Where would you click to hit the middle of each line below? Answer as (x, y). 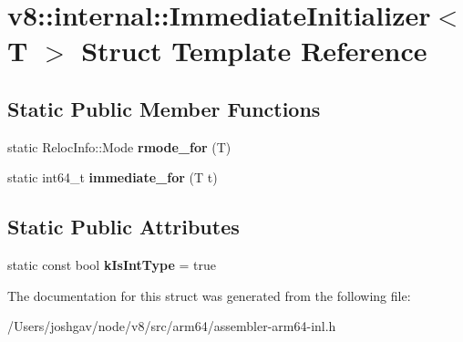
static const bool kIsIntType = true (112, 265)
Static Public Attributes (123, 227)
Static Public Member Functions (164, 108)
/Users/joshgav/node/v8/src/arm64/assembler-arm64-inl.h (172, 326)
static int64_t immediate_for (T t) (113, 177)
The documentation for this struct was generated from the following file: (209, 295)
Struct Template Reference (254, 51)
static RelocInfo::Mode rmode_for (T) (119, 146)
